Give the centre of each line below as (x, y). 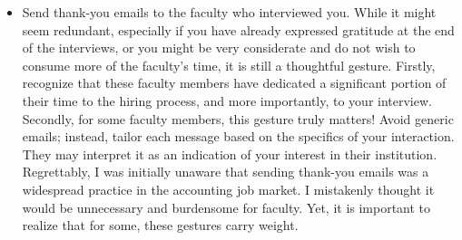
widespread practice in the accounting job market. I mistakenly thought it (228, 189)
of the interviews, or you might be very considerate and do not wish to (219, 48)
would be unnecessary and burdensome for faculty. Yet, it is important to (226, 207)
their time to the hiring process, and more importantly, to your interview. (227, 100)
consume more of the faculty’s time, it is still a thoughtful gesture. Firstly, (229, 65)
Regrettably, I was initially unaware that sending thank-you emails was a (226, 172)
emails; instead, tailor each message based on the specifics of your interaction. (238, 136)
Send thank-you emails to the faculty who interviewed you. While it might (229, 12)
